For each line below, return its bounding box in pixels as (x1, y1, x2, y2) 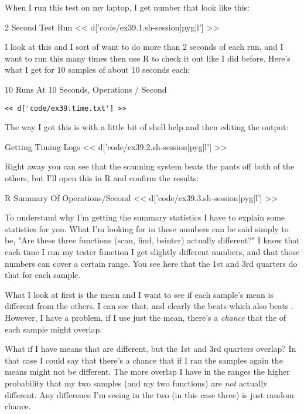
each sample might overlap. (5, 323, 103, 335)
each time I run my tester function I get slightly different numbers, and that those (5, 245, 300, 257)
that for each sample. (5, 269, 81, 281)
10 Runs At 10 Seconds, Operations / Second (5, 83, 167, 95)
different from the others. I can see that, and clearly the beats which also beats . (5, 300, 293, 312)
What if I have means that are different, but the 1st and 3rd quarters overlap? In (5, 342, 296, 355)
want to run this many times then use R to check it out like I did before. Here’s (5, 52, 291, 64)
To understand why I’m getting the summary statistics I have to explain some (5, 211, 285, 223)
